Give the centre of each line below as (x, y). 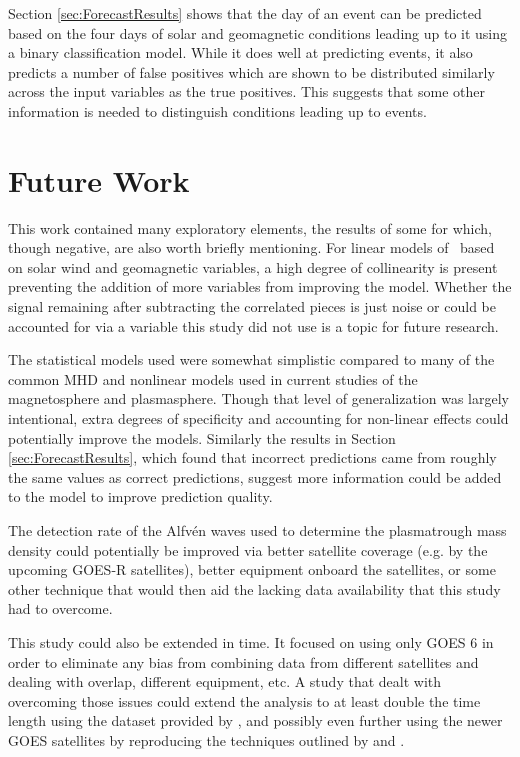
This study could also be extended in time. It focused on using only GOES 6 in (251, 641)
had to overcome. (60, 608)
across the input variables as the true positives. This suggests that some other (246, 91)
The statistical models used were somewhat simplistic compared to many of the (251, 359)
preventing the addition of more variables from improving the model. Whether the (260, 286)
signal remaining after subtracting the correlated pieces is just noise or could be (252, 306)
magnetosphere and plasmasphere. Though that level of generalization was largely (258, 398)
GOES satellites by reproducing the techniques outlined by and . (206, 739)
